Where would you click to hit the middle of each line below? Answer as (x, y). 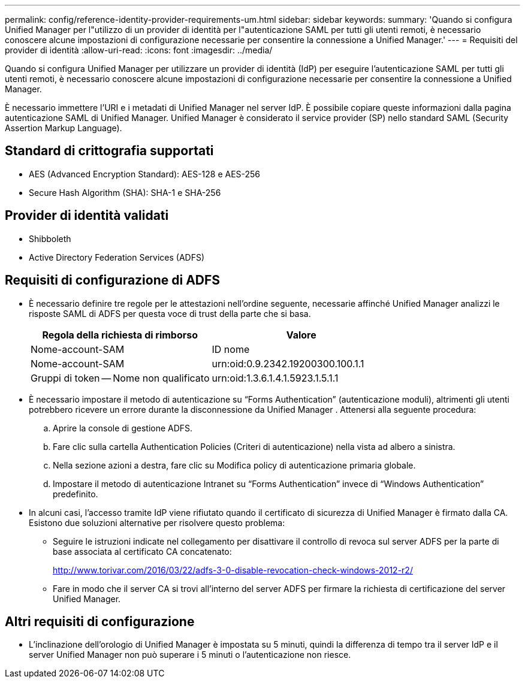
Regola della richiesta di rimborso (120, 335)
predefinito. (76, 494)
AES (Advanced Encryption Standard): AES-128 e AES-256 (145, 174)
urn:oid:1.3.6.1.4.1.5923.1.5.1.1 (275, 378)
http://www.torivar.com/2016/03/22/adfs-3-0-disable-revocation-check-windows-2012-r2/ (233, 570)
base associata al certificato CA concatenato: (142, 551)
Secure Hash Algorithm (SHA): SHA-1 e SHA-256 (125, 192)
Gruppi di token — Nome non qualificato (120, 378)
